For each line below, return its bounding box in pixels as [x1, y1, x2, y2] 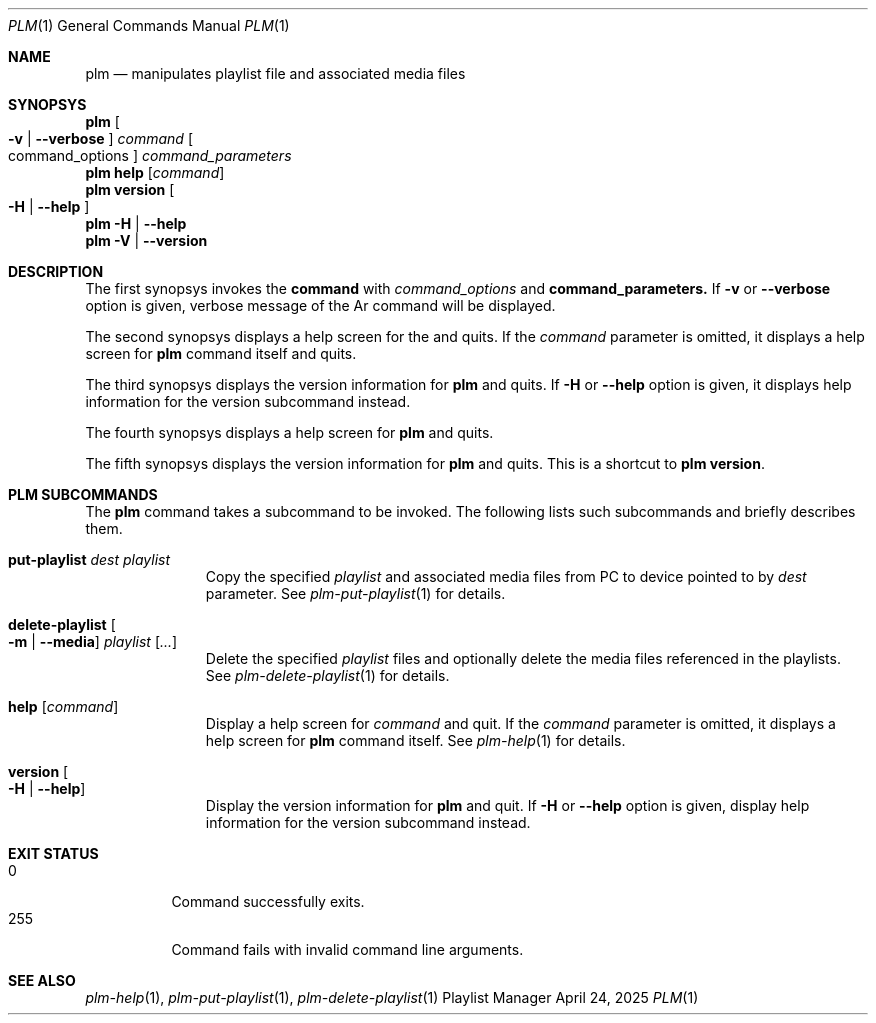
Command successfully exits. [171, 893, 365, 910]
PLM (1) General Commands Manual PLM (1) [8, 17, 290, 34]
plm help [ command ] [85, 164, 225, 181]
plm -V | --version [85, 232, 208, 249]
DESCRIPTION [8, 263, 104, 280]
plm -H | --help [85, 215, 187, 232]
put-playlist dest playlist [8, 551, 171, 568]
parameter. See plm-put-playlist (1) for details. [205, 585, 506, 602]
